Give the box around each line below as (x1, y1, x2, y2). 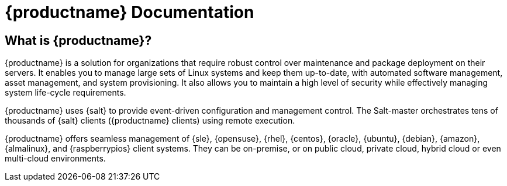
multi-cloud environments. (5, 153, 106, 164)
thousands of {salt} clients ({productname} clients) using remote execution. (5, 115, 295, 126)
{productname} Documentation (5, 2, 254, 22)
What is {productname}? (5, 33, 152, 48)
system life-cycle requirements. (5, 87, 126, 98)
